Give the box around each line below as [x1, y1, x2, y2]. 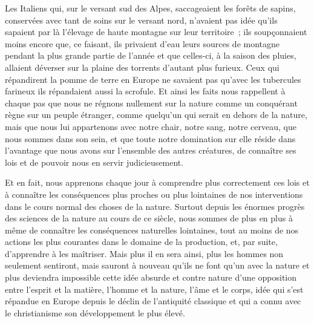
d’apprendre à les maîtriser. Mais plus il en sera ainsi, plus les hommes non [5, 247, 284, 259]
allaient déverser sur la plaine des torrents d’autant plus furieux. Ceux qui [5, 60, 280, 73]
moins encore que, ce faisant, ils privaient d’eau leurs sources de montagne [5, 37, 280, 50]
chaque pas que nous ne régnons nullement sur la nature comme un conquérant [5, 96, 298, 109]
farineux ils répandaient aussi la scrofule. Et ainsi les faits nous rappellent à [5, 85, 286, 97]
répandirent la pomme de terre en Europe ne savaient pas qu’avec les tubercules [5, 73, 301, 85]
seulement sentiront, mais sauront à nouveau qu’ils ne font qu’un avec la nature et [5, 259, 310, 272]
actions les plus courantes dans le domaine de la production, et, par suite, [5, 235, 278, 248]
